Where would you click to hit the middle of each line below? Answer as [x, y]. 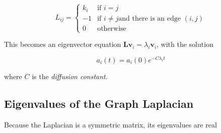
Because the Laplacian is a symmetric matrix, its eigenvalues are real [111, 124]
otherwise [112, 28]
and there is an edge [150, 18]
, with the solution [185, 44]
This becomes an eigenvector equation [63, 44]
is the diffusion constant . [70, 76]
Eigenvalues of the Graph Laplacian [99, 103]
